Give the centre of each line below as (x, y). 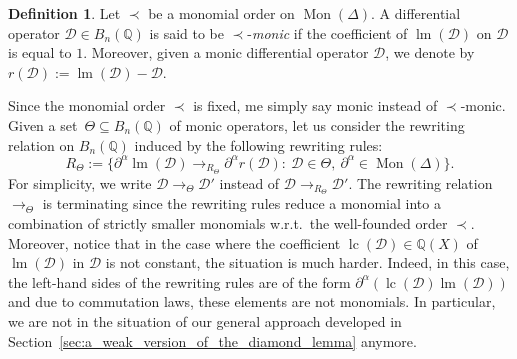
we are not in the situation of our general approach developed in (205, 320)
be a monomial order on (221, 13)
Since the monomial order (87, 105)
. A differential (416, 13)
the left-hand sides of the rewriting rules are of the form (179, 281)
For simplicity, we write (80, 182)
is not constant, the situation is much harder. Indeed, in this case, (307, 262)
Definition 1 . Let (64, 13)
